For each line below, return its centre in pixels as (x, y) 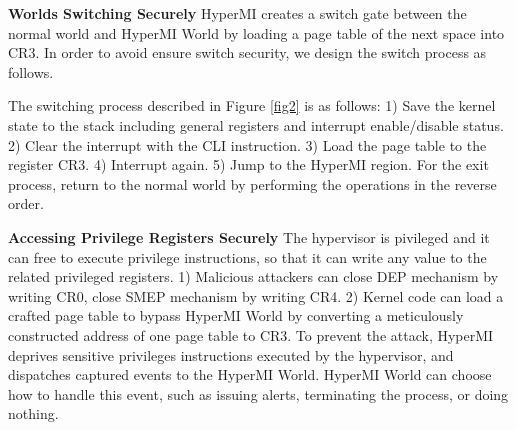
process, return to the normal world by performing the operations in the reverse (252, 183)
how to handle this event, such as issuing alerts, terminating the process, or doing (258, 393)
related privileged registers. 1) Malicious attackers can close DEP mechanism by (253, 276)
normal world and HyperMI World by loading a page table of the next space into (256, 32)
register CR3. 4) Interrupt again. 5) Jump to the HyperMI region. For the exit (248, 164)
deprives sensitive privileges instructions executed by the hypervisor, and (231, 354)
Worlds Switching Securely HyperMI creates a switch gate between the (237, 13)
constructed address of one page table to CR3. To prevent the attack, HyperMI (251, 334)
